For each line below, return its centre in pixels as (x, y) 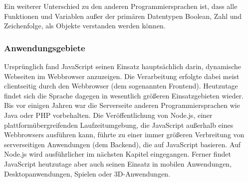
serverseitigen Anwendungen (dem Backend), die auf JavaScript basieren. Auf (123, 144)
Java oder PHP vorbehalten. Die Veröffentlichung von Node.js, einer (108, 115)
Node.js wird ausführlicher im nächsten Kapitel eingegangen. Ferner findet (118, 154)
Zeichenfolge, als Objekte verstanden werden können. (85, 26)
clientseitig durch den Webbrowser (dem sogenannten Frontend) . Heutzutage (121, 86)
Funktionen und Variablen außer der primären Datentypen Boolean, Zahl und (123, 16)
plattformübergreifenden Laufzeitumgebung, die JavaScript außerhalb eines (119, 125)
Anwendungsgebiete (45, 47)
